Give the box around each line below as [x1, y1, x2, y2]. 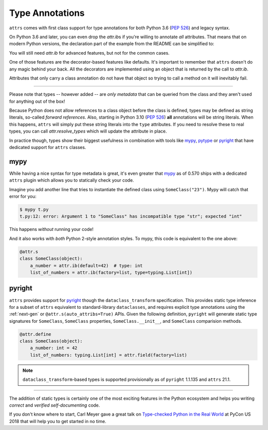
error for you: [9, 194, 37, 200]
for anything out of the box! [9, 98, 66, 104]
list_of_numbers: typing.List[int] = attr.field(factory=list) [30, 352, 188, 358]
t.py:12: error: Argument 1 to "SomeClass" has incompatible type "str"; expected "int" [19, 214, 243, 219]
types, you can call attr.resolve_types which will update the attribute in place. [9, 128, 167, 134]
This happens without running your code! [9, 226, 94, 232]
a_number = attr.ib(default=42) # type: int [30, 263, 143, 268]
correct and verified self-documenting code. [9, 402, 100, 408]
